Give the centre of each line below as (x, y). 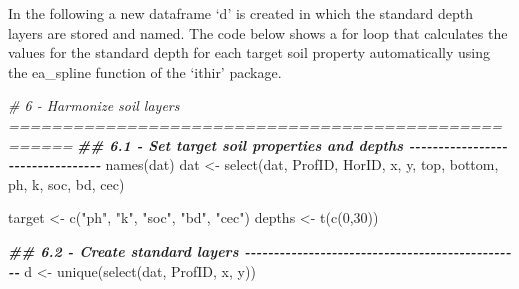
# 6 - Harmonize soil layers (94, 105)
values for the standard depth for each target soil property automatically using (249, 52)
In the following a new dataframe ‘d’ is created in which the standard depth (241, 13)
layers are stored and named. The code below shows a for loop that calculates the (258, 32)
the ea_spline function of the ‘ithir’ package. (145, 71)
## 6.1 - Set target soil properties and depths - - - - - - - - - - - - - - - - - (292, 144)
